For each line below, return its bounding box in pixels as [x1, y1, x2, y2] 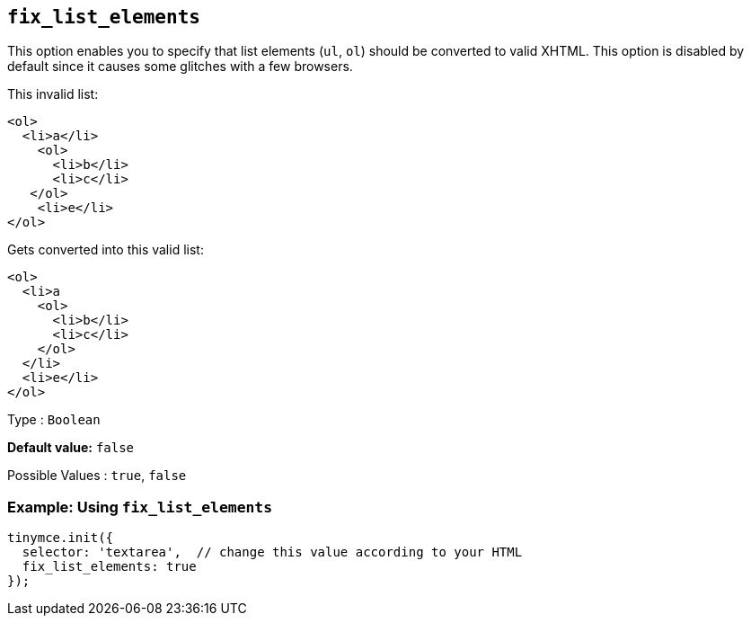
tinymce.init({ [7, 530, 114, 546]
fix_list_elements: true [22, 559, 197, 574]
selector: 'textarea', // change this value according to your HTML [22, 545, 523, 560]
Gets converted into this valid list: [7, 242, 204, 258]
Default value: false [7, 440, 135, 456]
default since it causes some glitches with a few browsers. [7, 58, 353, 75]
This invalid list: [7, 86, 99, 102]
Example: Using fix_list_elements [7, 497, 273, 516]
